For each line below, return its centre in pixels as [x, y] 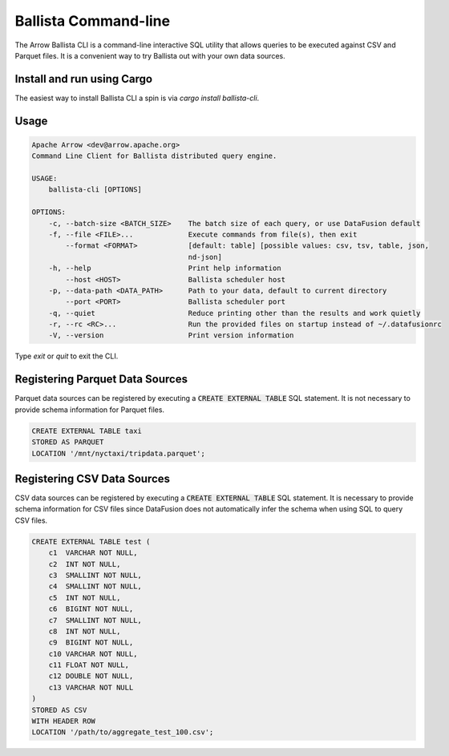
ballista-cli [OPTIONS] [95, 190]
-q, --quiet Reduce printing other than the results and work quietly [235, 313]
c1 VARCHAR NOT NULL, [93, 553]
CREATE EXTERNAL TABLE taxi [87, 431]
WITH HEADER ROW [64, 721]
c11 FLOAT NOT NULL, [89, 665]
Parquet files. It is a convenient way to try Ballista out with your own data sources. [150, 55]
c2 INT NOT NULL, [85, 564]
